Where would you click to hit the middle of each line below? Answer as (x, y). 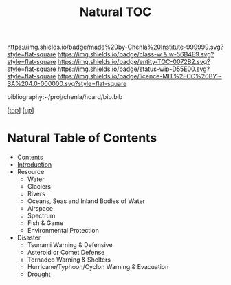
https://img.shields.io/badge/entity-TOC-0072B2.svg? (134, 62)
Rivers (36, 194)
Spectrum (41, 216)
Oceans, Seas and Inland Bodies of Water (86, 201)
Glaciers (39, 187)
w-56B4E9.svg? (191, 54)
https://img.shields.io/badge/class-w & (112, 54)
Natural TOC (115, 12)
